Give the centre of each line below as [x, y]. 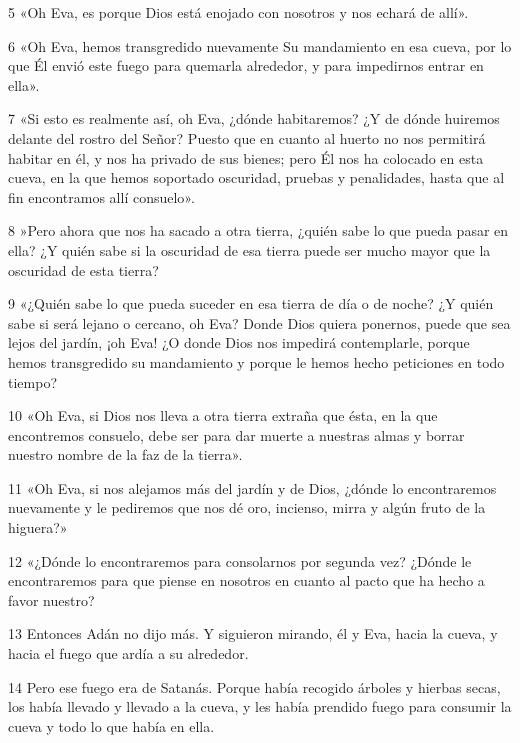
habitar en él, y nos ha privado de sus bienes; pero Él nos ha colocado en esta [246, 157]
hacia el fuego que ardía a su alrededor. [128, 653]
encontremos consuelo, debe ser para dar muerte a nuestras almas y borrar [236, 434]
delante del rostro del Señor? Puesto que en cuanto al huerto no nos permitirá [247, 137]
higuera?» [38, 527]
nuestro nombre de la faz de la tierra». [125, 454]
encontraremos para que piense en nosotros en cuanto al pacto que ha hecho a [246, 580]
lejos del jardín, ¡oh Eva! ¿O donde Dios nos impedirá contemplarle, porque [239, 342]
